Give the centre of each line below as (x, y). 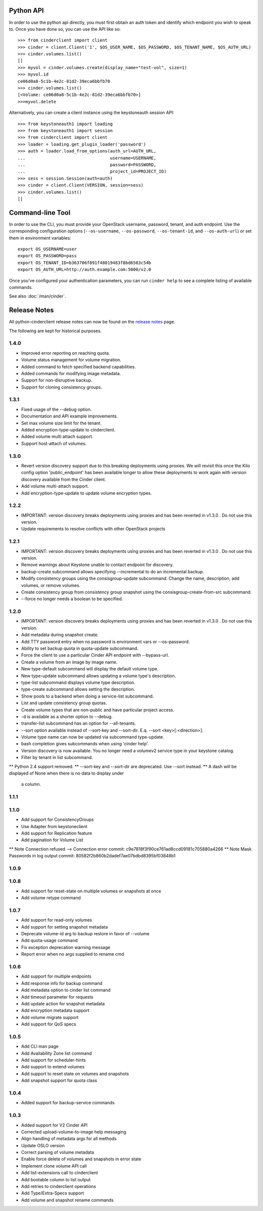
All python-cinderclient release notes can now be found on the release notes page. (92, 322)
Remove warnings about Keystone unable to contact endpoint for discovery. (97, 565)
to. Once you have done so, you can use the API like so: (65, 29)
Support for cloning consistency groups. (62, 387)
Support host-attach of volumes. (54, 443)
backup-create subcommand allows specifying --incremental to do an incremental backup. (113, 571)
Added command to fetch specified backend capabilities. (78, 367)
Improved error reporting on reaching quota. (66, 353)
